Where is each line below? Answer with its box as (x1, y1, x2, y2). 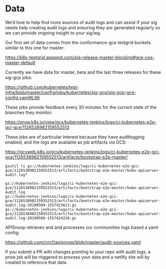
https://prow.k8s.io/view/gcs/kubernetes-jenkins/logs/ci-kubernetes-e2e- (5, 119, 157, 125)
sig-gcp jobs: (5, 74, 32, 80)
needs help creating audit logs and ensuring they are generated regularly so (5, 24, 161, 30)
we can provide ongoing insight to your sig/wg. (5, 30, 102, 36)
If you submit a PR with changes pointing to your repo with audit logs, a (5, 249, 151, 255)
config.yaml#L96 (5, 95, 40, 101)
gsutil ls (5, 163, 26, 168)
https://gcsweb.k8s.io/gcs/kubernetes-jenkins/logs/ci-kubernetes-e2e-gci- (5, 149, 160, 155)
